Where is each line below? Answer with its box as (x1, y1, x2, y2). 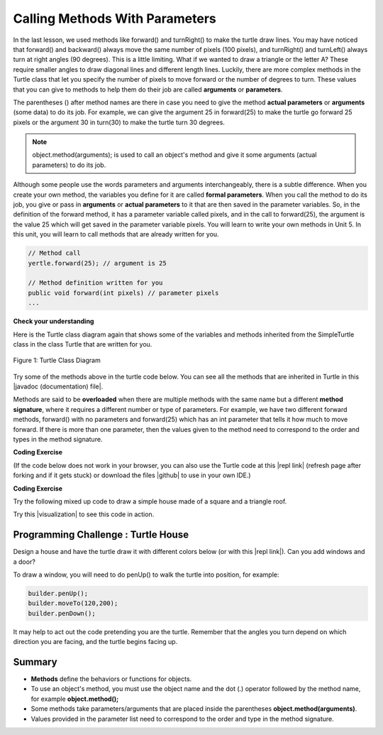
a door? (13, 557, 35, 566)
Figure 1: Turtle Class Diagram (13, 356, 101, 365)
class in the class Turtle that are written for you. (13, 339, 152, 348)
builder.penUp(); (28, 589, 89, 598)
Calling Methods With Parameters (13, 11, 216, 26)
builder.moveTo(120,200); (28, 599, 118, 607)
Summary (13, 656, 57, 668)
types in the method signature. (13, 435, 103, 444)
